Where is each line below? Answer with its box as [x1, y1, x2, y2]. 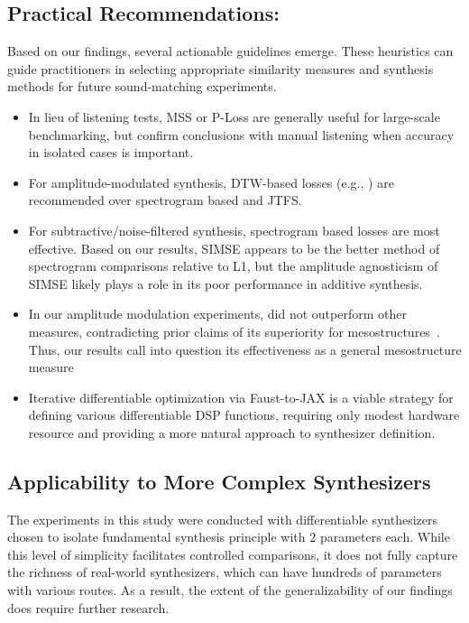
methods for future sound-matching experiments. [7, 77, 277, 96]
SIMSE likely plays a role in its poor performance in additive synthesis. [28, 274, 423, 293]
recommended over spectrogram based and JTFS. [28, 191, 302, 209]
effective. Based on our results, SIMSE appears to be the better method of [28, 238, 440, 257]
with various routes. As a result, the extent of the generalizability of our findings [7, 581, 453, 600]
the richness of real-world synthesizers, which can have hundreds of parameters [7, 563, 442, 581]
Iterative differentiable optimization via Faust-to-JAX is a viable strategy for [28, 387, 454, 406]
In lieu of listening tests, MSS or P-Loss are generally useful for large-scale [28, 107, 440, 126]
